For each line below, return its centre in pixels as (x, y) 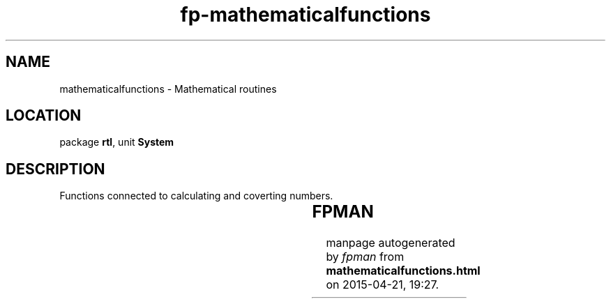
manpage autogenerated (391, 243)
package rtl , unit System (117, 142)
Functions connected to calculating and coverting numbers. (196, 196)
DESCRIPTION (55, 169)
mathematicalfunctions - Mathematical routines (168, 89)
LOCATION (44, 116)
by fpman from (365, 257)
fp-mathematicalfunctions (305, 15)
